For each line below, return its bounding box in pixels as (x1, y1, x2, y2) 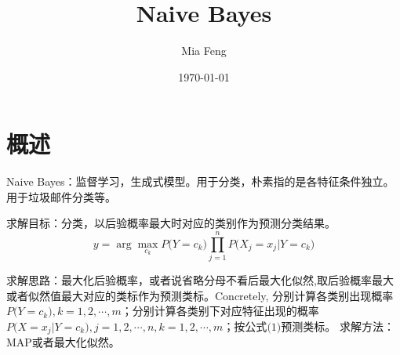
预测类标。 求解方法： (281, 317, 395, 334)
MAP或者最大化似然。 (6, 334, 120, 350)
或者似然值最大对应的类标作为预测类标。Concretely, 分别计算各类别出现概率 (6, 287, 394, 303)
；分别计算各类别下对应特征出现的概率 (121, 302, 319, 319)
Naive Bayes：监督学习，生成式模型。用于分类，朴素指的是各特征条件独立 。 (6, 173, 395, 190)
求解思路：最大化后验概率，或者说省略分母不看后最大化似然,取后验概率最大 (6, 272, 394, 288)
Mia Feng (181, 42, 227, 59)
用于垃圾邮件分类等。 (6, 188, 116, 205)
